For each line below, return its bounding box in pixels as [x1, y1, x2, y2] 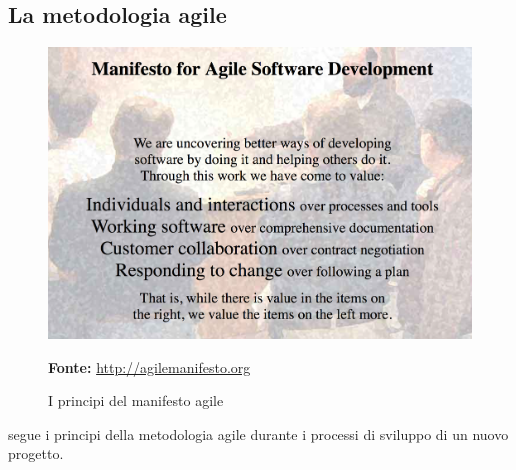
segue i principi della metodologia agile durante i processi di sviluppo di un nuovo [8, 423, 509, 444]
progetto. [8, 443, 64, 464]
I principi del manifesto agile [48, 390, 224, 411]
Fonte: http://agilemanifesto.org [48, 356, 251, 377]
